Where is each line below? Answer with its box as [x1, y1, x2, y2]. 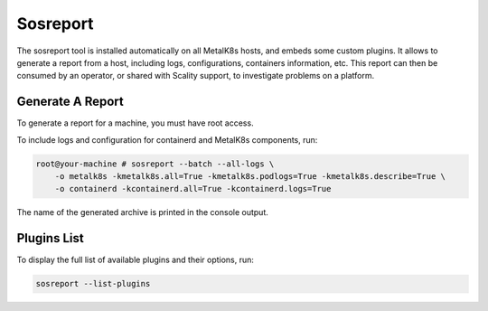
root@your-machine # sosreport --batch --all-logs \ [35, 158, 275, 169]
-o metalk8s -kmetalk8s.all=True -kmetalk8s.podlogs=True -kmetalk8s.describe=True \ [54, 172, 446, 181]
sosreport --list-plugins [35, 278, 151, 289]
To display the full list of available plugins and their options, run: [16, 254, 255, 266]
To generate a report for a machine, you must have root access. [16, 118, 254, 128]
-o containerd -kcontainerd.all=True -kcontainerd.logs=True [54, 184, 332, 194]
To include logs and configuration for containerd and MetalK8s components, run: [16, 134, 318, 145]
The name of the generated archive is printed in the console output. [16, 207, 268, 218]
